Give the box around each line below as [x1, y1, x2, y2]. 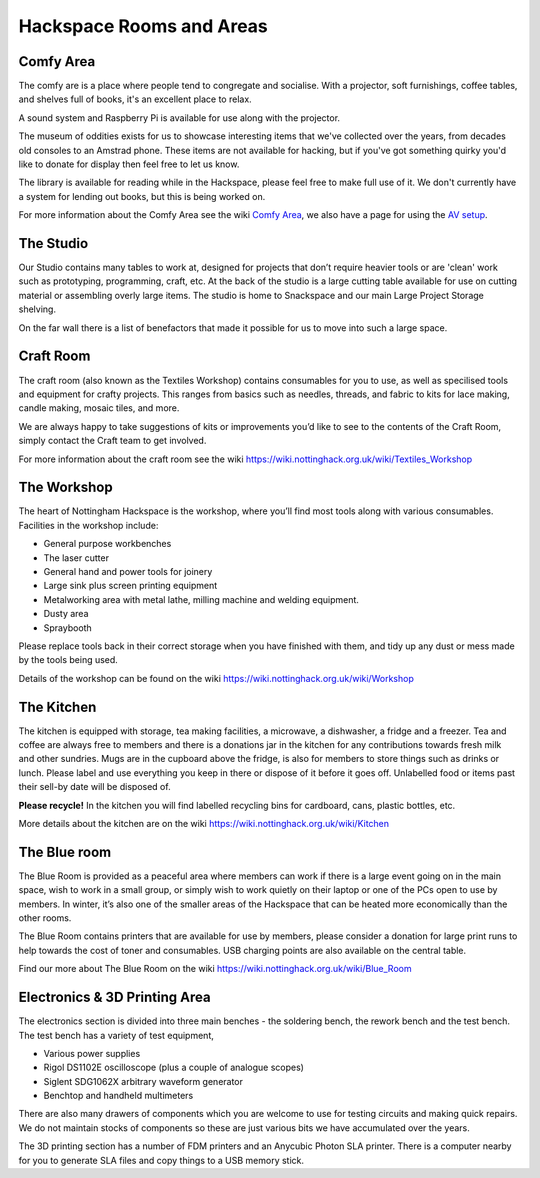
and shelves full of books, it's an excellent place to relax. [18, 93, 252, 105]
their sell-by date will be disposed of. [18, 781, 171, 793]
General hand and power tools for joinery [43, 565, 213, 577]
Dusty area [43, 608, 89, 620]
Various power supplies [43, 1047, 141, 1059]
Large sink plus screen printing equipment [43, 580, 218, 592]
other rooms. [18, 912, 72, 924]
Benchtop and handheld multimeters [43, 1090, 194, 1102]
